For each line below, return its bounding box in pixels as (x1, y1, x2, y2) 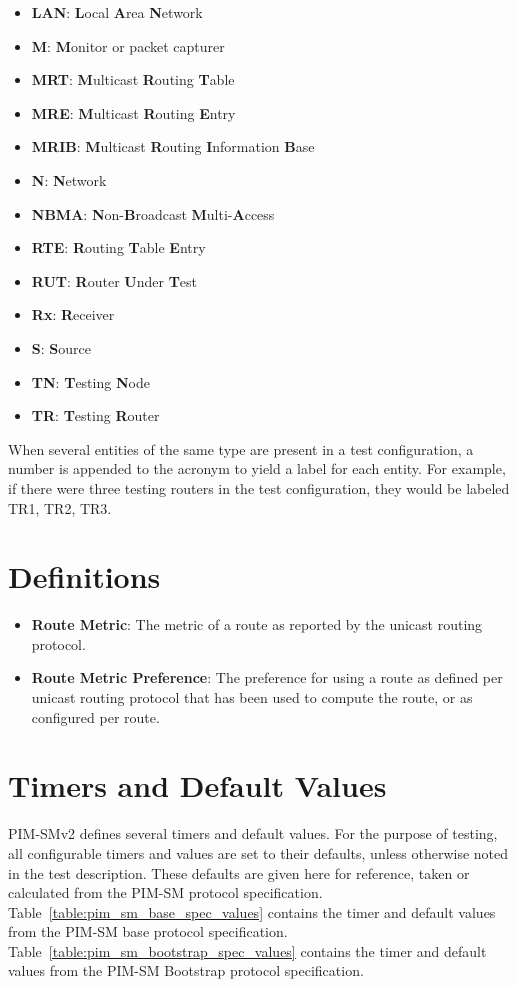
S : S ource (31, 337, 91, 358)
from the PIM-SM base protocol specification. (8, 921, 288, 942)
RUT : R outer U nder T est (31, 270, 198, 291)
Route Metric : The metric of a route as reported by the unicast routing (31, 614, 483, 635)
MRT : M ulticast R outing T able (31, 69, 235, 90)
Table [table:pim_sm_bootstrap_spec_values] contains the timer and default (8, 940, 487, 961)
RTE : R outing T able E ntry (31, 237, 206, 258)
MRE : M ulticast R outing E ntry (31, 102, 236, 123)
